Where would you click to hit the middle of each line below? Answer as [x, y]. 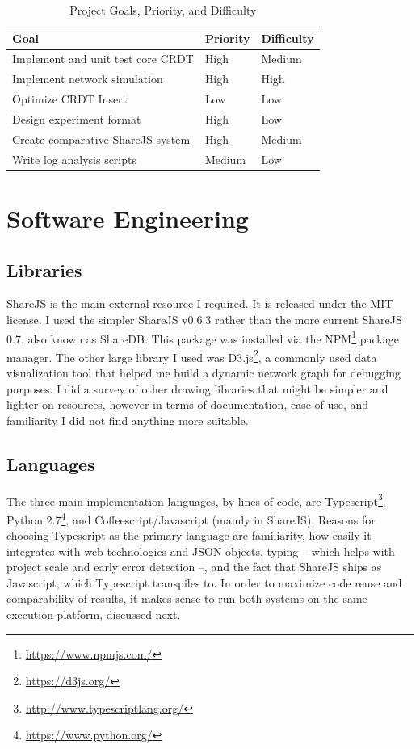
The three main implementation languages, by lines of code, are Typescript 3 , [196, 499]
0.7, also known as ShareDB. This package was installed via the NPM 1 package [203, 337]
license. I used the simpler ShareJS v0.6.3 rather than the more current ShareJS [204, 319]
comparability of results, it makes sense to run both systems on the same [187, 598]
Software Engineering [128, 218]
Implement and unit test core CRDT [103, 59]
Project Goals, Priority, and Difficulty [163, 10]
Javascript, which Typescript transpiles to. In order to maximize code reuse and [204, 582]
